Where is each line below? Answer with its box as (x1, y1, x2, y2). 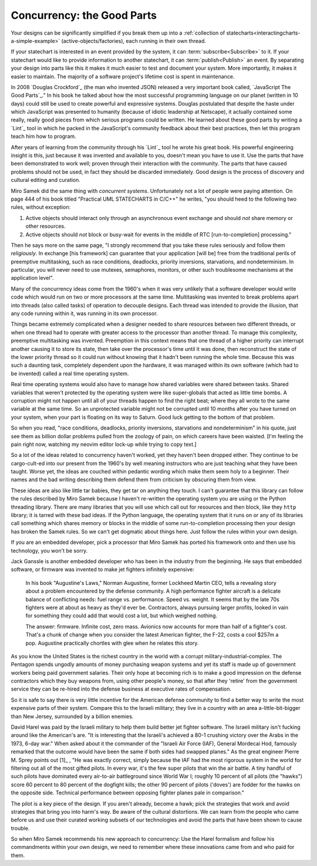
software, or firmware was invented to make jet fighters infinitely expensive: (11, 566, 195, 573)
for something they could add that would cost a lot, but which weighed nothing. (25, 612, 217, 619)
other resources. (25, 223, 66, 230)
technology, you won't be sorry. (11, 547, 88, 554)
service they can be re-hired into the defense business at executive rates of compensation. (11, 685, 232, 692)
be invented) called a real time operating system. (11, 370, 129, 377)
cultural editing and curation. (11, 177, 80, 184)
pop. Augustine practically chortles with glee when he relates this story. (25, 640, 199, 647)
